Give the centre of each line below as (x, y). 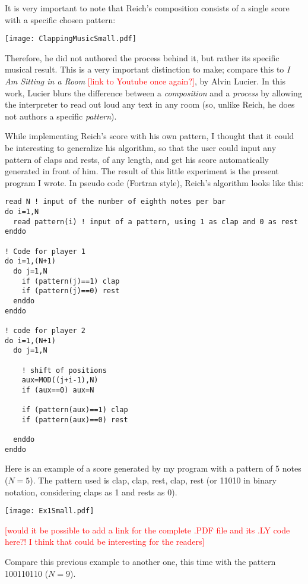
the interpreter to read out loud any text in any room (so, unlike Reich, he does (150, 104)
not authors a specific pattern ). (61, 116)
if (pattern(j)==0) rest (71, 291)
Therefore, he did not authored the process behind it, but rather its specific (142, 57)
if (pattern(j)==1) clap (71, 281)
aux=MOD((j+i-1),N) (60, 380)
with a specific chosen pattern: (60, 19)
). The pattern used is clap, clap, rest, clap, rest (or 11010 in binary (153, 480)
